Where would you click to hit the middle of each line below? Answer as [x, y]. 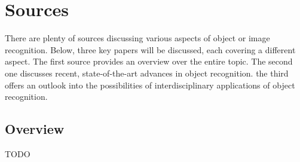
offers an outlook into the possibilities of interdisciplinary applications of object [150, 85]
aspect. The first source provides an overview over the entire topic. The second [149, 61]
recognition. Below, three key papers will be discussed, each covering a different [150, 49]
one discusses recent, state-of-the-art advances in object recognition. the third [147, 73]
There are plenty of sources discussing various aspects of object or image [137, 38]
